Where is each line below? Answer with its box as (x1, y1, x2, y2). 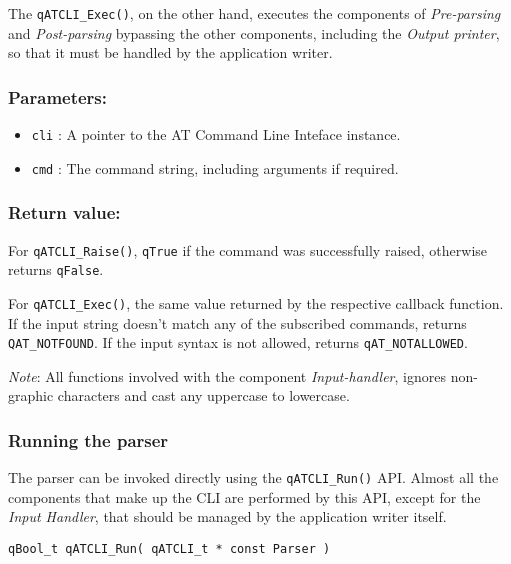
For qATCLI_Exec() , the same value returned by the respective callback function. (8, 292, 504, 313)
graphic (8, 385, 54, 406)
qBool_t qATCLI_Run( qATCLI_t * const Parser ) (8, 542, 331, 557)
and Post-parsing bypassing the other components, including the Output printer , (8, 22, 500, 43)
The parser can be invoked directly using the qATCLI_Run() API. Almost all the (8, 467, 499, 488)
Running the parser (8, 427, 169, 452)
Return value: (8, 200, 121, 225)
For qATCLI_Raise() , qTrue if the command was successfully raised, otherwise (8, 239, 488, 260)
